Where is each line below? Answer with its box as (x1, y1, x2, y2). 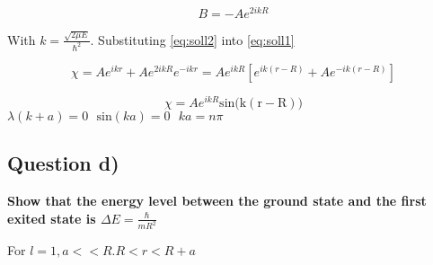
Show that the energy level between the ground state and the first (7, 190, 427, 209)
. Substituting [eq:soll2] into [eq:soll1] (90, 30, 295, 49)
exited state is (7, 208, 96, 227)
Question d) (7, 149, 119, 177)
